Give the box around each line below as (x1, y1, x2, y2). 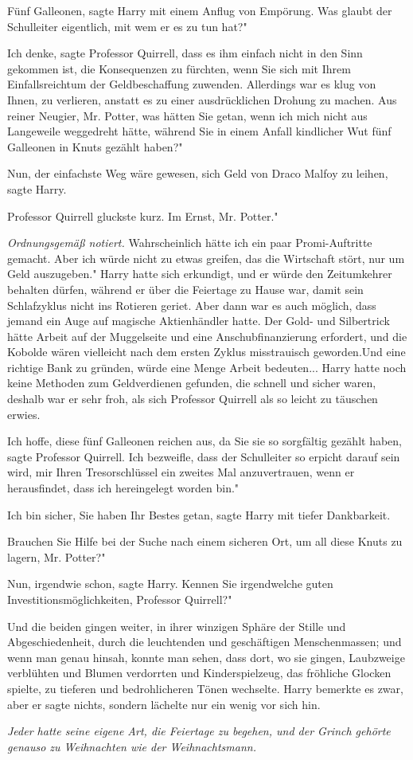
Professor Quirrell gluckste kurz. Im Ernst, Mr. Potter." (7, 207, 279, 224)
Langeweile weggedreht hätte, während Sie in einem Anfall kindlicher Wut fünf (7, 123, 392, 139)
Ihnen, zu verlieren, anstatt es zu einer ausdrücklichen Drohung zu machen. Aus (7, 91, 397, 108)
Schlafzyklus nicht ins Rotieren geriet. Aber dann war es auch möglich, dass (7, 296, 376, 313)
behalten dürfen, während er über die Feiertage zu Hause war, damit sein (7, 280, 364, 297)
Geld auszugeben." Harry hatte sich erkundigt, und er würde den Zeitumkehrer (7, 265, 392, 282)
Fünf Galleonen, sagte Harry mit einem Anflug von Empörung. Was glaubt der (7, 2, 392, 18)
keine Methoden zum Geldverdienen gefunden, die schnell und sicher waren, (7, 374, 376, 391)
